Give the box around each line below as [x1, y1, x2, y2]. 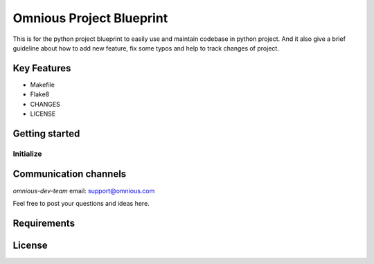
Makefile [30, 80, 55, 89]
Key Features [12, 62, 71, 74]
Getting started [12, 127, 80, 139]
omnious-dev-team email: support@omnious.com [12, 186, 155, 195]
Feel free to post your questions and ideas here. [12, 199, 150, 207]
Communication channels [12, 168, 127, 180]
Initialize [12, 149, 42, 159]
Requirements [12, 217, 75, 229]
